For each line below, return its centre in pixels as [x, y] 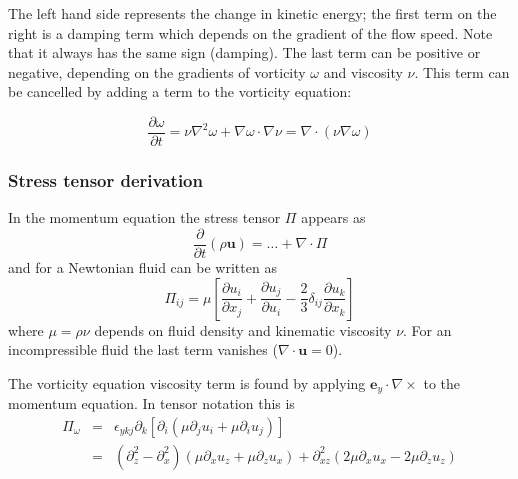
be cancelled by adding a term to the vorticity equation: [180, 91]
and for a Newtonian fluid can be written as [142, 266]
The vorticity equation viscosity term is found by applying [187, 382]
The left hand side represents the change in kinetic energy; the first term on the [252, 13]
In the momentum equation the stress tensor [144, 217]
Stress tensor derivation [105, 179]
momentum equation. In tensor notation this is [151, 403]
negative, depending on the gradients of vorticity [157, 71]
